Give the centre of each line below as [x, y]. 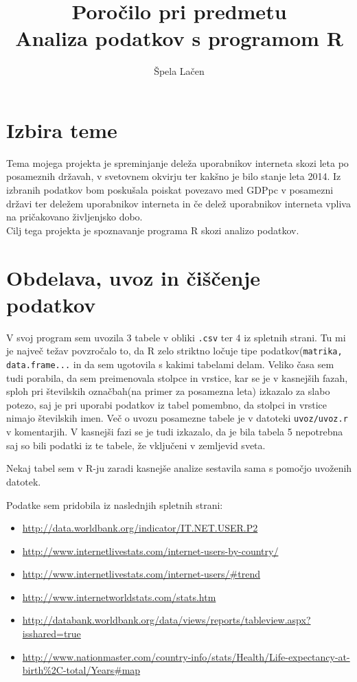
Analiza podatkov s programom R [179, 38]
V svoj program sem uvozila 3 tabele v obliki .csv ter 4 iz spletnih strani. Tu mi [176, 337]
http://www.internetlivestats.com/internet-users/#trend [141, 574]
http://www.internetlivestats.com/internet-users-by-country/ [150, 550]
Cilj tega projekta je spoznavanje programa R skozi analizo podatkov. [153, 230]
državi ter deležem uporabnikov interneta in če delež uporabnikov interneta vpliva [178, 203]
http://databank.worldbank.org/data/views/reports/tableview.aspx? [166, 620]
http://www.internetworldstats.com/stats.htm [119, 596]
